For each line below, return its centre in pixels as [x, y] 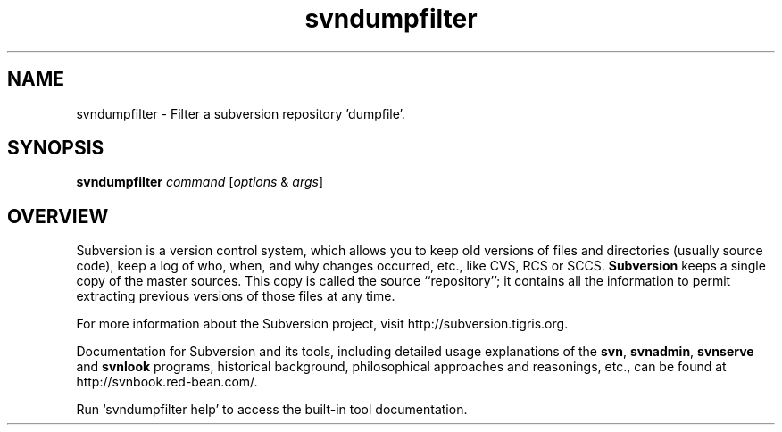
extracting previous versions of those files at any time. [236, 296]
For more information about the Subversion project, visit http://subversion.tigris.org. [322, 324]
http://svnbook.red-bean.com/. [167, 382]
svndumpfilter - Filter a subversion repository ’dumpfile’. [241, 113]
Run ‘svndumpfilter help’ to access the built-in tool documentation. [272, 410]
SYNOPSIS [56, 148]
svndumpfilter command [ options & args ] [200, 182]
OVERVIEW [58, 216]
